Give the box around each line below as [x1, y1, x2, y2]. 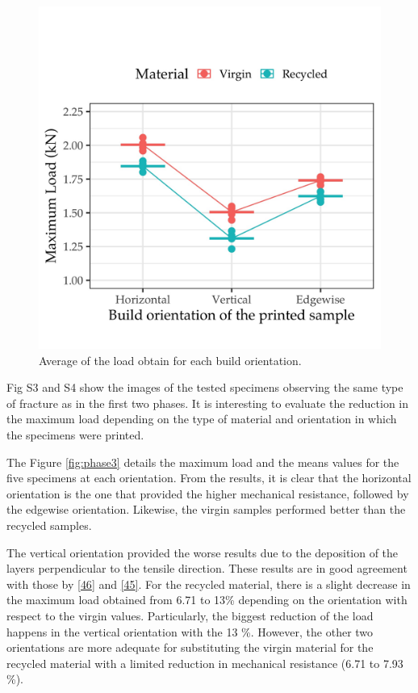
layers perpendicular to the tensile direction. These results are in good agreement [6, 560, 408, 577]
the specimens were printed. [6, 426, 144, 443]
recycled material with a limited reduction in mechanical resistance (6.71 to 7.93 [6, 654, 403, 671]
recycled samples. [6, 516, 92, 533]
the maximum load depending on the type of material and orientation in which [6, 410, 397, 427]
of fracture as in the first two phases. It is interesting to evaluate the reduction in [6, 394, 409, 411]
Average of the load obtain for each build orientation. [39, 351, 302, 368]
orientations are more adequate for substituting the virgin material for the [6, 639, 374, 656]
